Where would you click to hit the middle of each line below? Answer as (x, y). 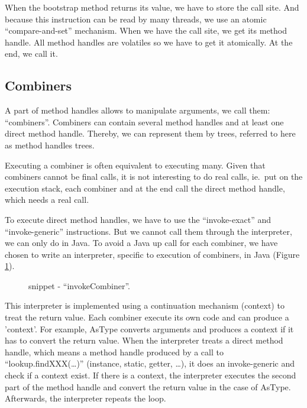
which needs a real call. (47, 200)
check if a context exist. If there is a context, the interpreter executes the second (151, 375)
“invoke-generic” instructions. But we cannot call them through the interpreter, (148, 231)
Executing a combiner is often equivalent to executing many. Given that (135, 165)
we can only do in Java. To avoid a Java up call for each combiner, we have (141, 243)
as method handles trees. (50, 145)
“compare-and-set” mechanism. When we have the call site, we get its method (146, 30)
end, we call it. (31, 54)
